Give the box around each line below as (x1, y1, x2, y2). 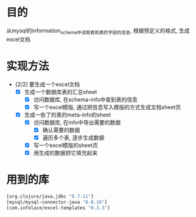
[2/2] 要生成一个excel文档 (15, 80, 80, 88)
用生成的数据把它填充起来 (33, 149, 98, 157)
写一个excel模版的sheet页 (33, 141, 99, 149)
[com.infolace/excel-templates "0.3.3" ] (6, 205, 111, 211)
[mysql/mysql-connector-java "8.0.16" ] (6, 199, 108, 205)
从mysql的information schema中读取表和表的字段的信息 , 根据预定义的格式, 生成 (6, 27, 190, 35)
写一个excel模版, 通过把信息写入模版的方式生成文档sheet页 (33, 103, 181, 110)
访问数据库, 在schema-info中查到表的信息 (33, 96, 138, 103)
